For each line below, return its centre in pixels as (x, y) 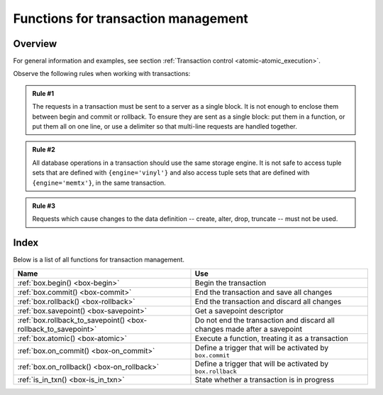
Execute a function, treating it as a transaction (272, 338)
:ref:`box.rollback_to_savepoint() (71, 320)
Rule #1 (43, 93)
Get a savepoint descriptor (239, 310)
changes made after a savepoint (249, 329)
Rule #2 (44, 150)
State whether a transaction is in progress (265, 379)
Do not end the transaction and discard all (265, 320)
